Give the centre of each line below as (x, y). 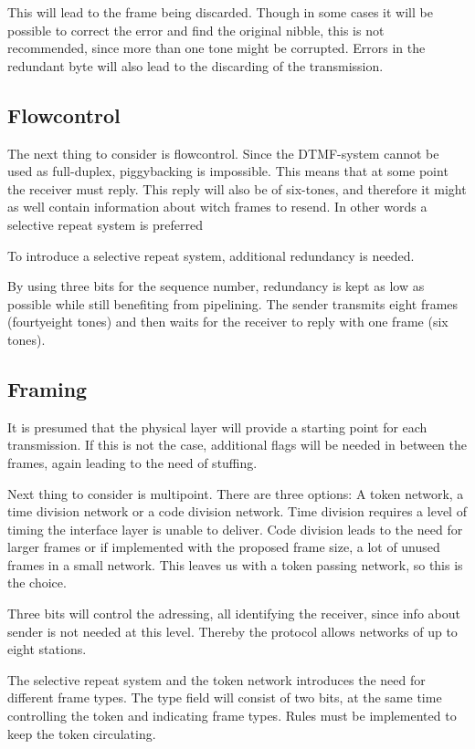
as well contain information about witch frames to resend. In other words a (217, 207)
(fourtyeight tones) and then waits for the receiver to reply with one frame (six (228, 322)
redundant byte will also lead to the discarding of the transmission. (195, 65)
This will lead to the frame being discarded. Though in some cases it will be (220, 12)
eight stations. (47, 649)
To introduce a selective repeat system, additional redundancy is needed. (211, 255)
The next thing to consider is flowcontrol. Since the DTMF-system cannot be (223, 153)
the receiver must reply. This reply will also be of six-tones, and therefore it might (237, 188)
